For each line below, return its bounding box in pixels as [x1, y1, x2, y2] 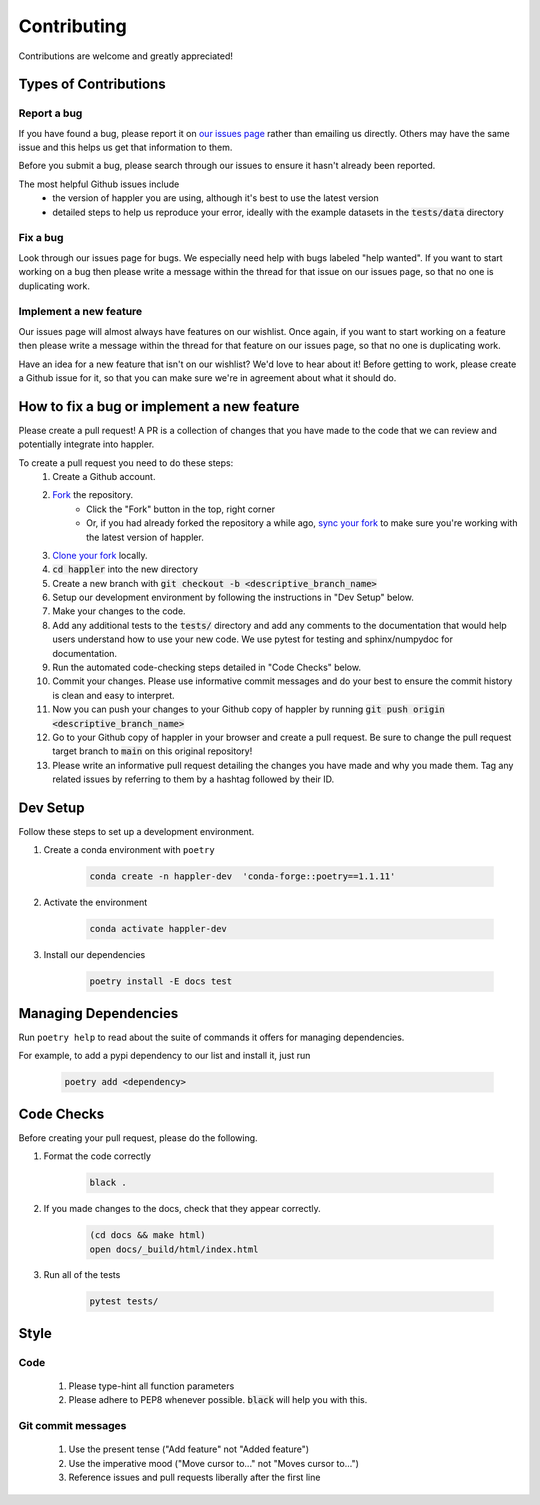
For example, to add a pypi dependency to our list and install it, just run [18, 1050, 311, 1062]
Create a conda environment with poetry [43, 844, 215, 856]
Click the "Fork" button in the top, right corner [86, 503, 276, 515]
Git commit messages [18, 1419, 127, 1433]
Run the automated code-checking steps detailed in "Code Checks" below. [52, 661, 362, 674]
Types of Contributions [18, 76, 166, 93]
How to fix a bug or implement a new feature [18, 398, 300, 415]
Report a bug [18, 106, 83, 120]
